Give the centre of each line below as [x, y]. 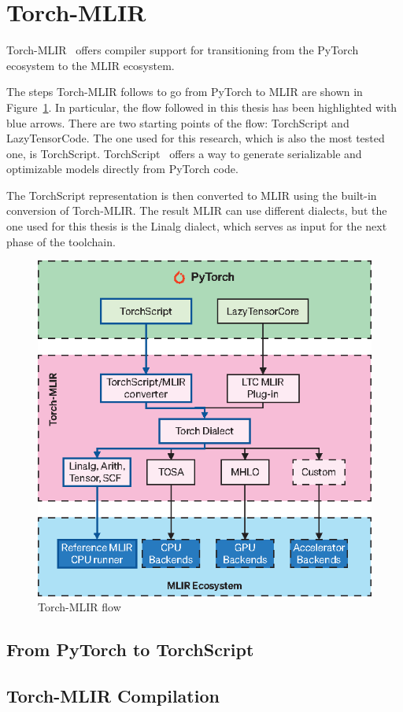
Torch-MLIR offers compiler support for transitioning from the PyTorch [183, 50]
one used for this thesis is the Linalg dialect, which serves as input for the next [197, 226]
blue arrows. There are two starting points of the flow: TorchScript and [178, 122]
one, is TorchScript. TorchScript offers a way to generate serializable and [184, 153]
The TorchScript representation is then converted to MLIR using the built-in [192, 195]
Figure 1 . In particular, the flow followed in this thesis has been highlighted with [202, 107]
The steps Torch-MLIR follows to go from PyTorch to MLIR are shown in [185, 92]
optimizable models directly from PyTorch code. [122, 169]
